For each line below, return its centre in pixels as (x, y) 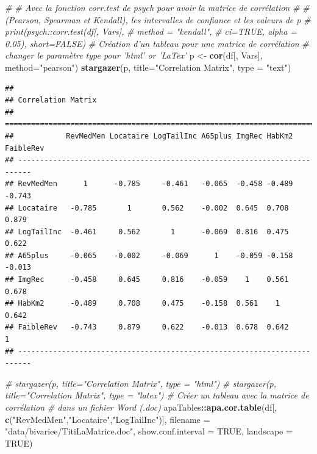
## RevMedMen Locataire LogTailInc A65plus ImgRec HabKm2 (149, 136)
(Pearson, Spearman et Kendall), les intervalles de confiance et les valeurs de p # (158, 19)
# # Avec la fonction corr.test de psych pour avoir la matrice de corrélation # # (157, 7)
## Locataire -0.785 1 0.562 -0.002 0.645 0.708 (147, 208)
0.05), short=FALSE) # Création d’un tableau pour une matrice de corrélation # (157, 43)
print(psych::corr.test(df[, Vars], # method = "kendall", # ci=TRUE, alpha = (151, 31)
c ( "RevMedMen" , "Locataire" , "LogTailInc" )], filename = (108, 419)
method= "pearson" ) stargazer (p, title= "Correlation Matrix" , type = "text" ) (148, 67)
